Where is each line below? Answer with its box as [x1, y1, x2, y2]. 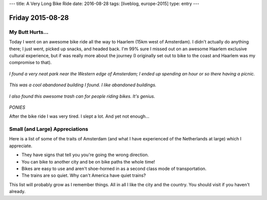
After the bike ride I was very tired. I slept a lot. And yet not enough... [9, 113, 149, 119]
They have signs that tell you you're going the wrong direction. [21, 152, 149, 158]
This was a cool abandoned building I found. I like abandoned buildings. [9, 82, 157, 88]
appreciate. [9, 143, 33, 149]
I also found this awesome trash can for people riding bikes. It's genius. [9, 93, 155, 99]
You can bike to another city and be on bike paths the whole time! [21, 159, 155, 165]
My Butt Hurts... [9, 29, 49, 35]
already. [9, 189, 26, 195]
